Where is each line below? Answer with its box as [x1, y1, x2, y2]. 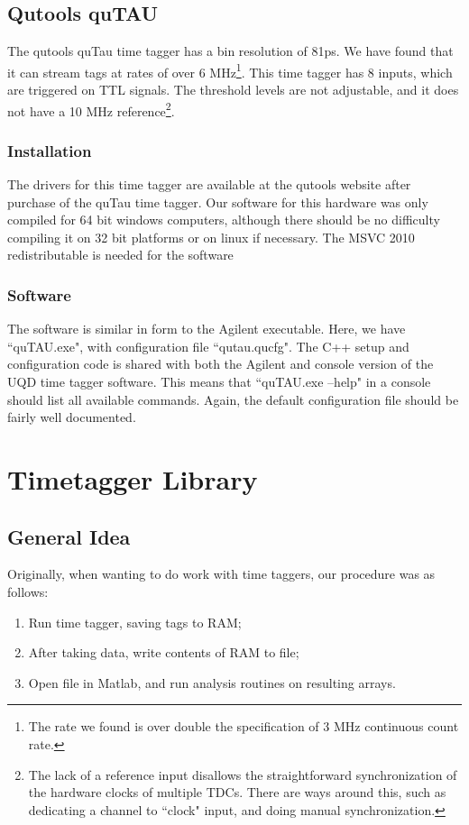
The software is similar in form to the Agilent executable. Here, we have [7, 319, 406, 338]
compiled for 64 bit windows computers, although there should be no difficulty [7, 210, 440, 229]
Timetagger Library [7, 461, 258, 498]
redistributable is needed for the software [7, 245, 234, 264]
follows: [7, 582, 49, 601]
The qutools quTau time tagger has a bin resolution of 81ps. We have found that [7, 41, 454, 60]
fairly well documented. [7, 408, 136, 426]
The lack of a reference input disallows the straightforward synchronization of [28, 765, 457, 784]
